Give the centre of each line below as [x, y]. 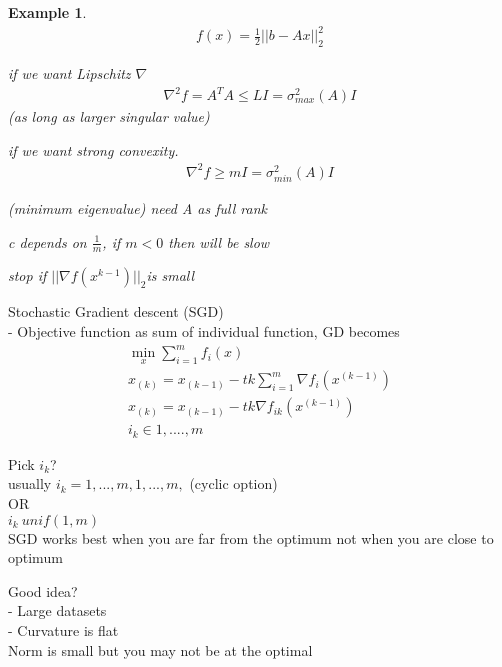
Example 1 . [47, 12]
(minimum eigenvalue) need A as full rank [137, 207]
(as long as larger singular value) [109, 116]
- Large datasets [57, 610]
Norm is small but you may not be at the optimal [160, 649]
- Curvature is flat [63, 629]
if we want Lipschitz [69, 72]
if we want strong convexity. [93, 149]
